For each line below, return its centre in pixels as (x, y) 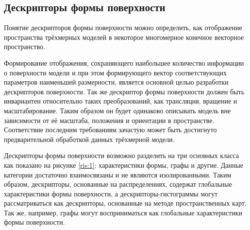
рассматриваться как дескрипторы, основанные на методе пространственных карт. (125, 203)
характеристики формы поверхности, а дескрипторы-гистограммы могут (111, 193)
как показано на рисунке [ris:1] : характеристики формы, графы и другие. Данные (124, 165)
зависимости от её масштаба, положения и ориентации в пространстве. (109, 120)
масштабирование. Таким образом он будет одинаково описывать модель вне (117, 110)
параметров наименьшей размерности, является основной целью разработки (116, 82)
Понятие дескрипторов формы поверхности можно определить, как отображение (123, 27)
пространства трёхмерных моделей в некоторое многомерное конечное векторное (124, 37)
